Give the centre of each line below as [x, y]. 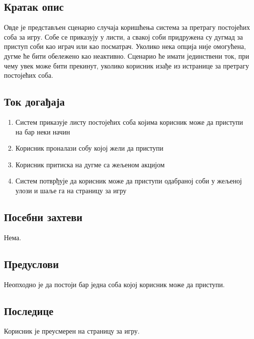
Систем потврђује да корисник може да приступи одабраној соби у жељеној [129, 181]
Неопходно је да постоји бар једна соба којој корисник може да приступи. [115, 284]
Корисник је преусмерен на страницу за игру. [72, 331]
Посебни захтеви [43, 216]
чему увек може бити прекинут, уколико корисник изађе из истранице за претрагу [127, 65]
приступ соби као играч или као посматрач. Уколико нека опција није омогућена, [125, 46]
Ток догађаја [35, 102]
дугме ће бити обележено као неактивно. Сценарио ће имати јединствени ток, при [127, 56]
